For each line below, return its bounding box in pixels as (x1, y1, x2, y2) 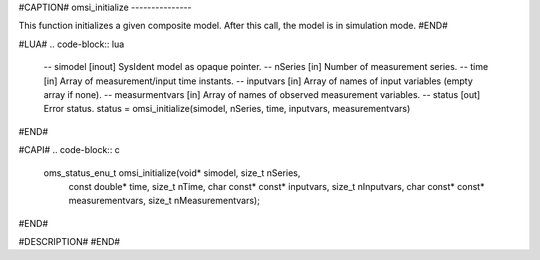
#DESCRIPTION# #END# (18, 236, 120, 248)
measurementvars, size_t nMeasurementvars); (68, 195, 260, 207)
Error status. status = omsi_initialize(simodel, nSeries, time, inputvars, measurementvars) (43, 103, 411, 115)
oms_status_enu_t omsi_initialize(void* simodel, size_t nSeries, (43, 166, 301, 179)
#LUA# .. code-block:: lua (18, 38, 125, 50)
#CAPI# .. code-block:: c (18, 144, 120, 156)
